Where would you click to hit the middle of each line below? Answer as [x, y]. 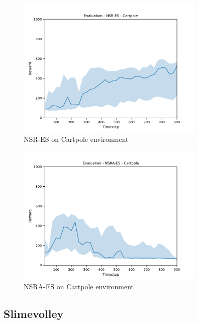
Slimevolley [34, 313]
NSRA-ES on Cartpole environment [79, 286]
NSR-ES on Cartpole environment [76, 139]
